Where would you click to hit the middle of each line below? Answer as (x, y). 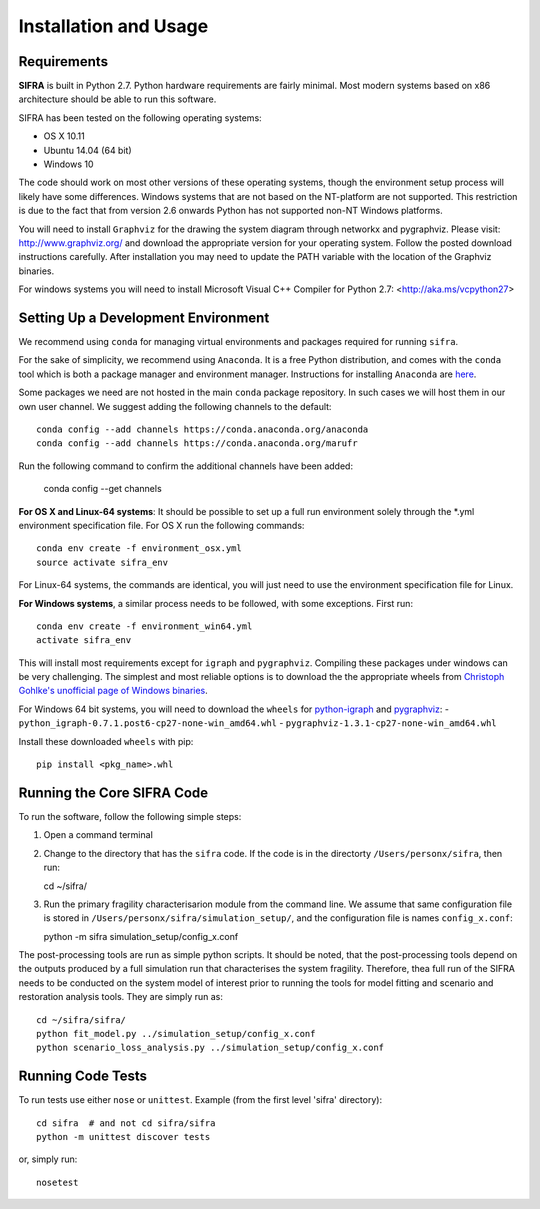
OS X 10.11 (64, 136)
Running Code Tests (83, 1076)
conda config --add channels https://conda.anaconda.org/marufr (197, 443)
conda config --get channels (102, 489)
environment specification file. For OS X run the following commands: (161, 525)
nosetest (57, 1182)
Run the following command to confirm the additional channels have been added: (186, 466)
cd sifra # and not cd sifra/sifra (126, 1123)
